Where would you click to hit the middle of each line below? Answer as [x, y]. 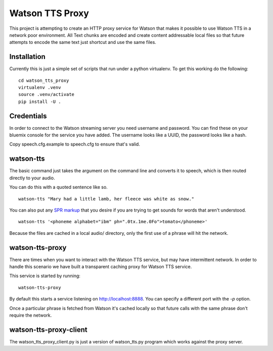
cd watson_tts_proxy [44, 80]
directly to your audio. [32, 178]
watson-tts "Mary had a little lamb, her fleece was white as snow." [106, 199]
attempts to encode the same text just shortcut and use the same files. [83, 42]
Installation [27, 57]
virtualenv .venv [40, 88]
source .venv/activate [47, 94]
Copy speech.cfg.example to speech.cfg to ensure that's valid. [75, 144]
